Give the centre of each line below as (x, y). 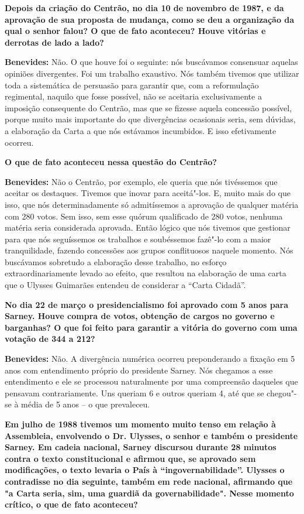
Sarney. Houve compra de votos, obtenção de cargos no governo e (140, 316)
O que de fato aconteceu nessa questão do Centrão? (111, 162)
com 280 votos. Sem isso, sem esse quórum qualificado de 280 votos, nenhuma (144, 216)
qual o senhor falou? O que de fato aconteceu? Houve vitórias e (135, 31)
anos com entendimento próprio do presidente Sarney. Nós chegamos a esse (139, 370)
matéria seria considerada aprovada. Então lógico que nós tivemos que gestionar (148, 227)
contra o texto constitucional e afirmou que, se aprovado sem (130, 458)
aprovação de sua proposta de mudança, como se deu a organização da (150, 19)
